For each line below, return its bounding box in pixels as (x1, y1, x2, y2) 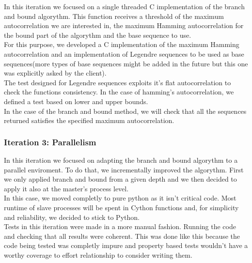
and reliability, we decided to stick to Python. (4, 212, 140, 222)
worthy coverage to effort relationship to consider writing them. (4, 249, 192, 260)
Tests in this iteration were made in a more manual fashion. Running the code (4, 221, 236, 232)
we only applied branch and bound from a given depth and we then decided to (4, 174, 237, 184)
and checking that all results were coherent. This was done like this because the (4, 231, 240, 241)
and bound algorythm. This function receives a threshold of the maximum (4, 11, 224, 21)
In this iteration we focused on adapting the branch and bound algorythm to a (4, 155, 238, 165)
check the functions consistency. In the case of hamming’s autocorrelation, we (4, 87, 234, 97)
